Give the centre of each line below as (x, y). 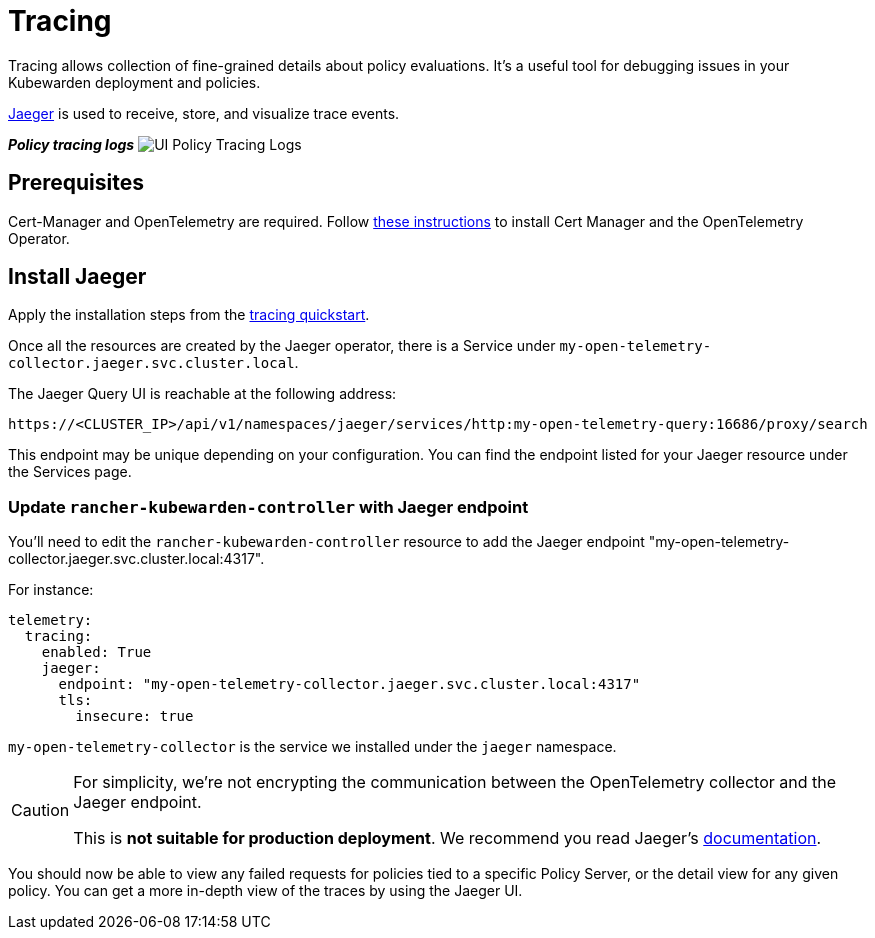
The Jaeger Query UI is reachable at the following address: (202, 394)
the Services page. (70, 472)
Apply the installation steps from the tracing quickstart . (189, 315)
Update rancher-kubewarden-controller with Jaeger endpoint (268, 506)
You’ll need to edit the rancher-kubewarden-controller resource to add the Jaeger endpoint (326, 542)
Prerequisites (76, 183)
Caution (40, 810)
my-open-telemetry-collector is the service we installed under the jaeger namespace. (312, 747)
